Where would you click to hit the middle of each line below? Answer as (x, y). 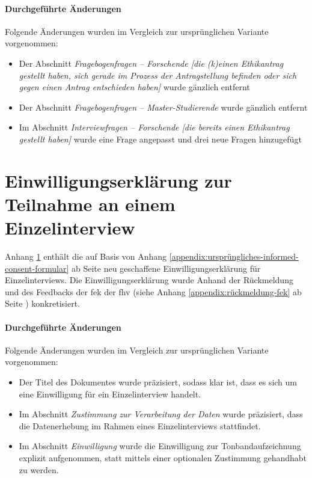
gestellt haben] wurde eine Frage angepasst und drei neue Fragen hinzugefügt (160, 139)
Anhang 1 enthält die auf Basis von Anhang (86, 256)
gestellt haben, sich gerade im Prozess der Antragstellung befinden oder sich (158, 75)
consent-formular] (37, 268)
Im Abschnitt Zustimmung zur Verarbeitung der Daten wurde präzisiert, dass (161, 414)
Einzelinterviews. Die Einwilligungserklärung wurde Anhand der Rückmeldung (149, 280)
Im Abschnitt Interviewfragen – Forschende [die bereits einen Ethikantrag (154, 127)
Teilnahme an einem (90, 204)
